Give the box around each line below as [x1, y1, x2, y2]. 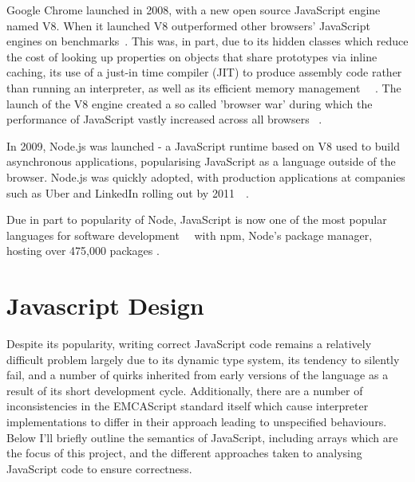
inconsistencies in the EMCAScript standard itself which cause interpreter [6, 398, 369, 414]
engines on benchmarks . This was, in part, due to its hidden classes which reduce [6, 33, 409, 49]
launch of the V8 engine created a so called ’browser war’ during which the [6, 95, 373, 112]
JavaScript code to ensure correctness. [6, 460, 192, 476]
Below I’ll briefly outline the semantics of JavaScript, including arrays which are [6, 429, 398, 445]
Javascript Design [6, 289, 204, 322]
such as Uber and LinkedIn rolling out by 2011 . [6, 184, 249, 201]
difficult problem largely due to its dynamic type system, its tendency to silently [6, 351, 400, 367]
